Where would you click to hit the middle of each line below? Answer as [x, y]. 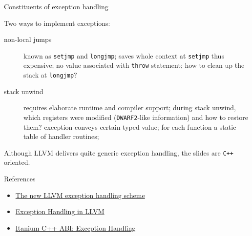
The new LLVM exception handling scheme [80, 195]
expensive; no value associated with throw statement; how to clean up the [134, 65]
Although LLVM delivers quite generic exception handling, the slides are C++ [119, 152]
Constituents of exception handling [56, 6]
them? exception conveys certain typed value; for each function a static [130, 127]
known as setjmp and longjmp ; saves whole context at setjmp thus [124, 55]
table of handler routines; [61, 136]
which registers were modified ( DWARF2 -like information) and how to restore [136, 117]
